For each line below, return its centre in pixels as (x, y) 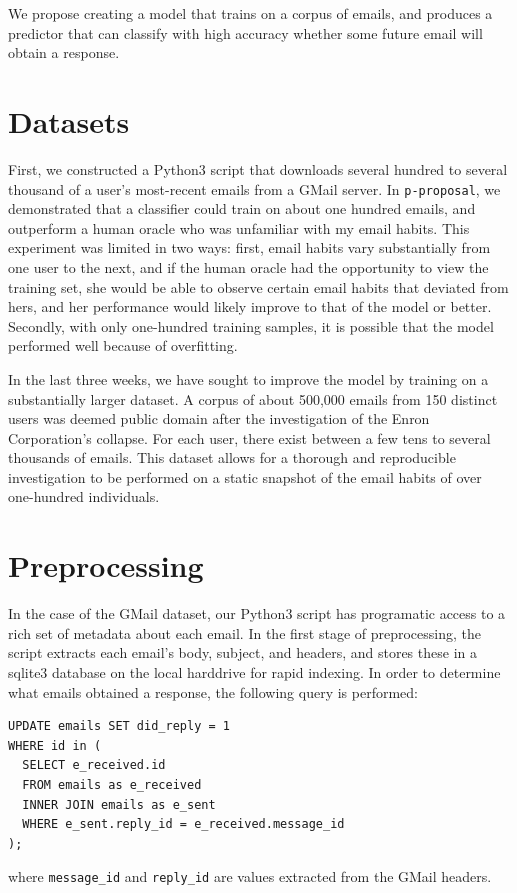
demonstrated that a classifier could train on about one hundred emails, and (242, 208)
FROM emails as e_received (112, 784)
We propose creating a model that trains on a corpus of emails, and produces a (250, 13)
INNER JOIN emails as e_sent (119, 804)
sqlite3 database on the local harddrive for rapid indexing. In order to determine (254, 671)
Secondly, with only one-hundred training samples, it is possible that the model (251, 325)
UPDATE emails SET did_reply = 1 (119, 726)
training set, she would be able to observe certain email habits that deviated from (258, 286)
